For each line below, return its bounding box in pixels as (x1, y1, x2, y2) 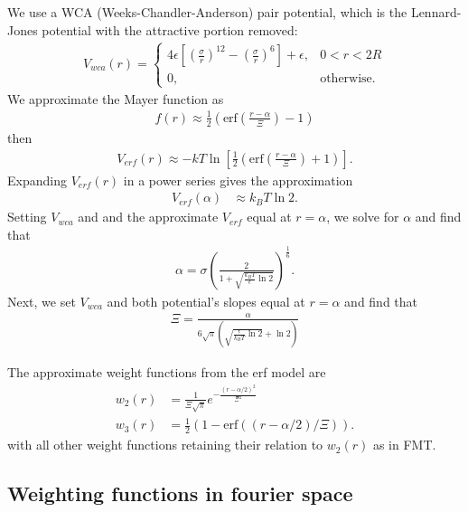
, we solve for (326, 207, 399, 226)
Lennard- (410, 3, 462, 21)
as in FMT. (372, 435, 436, 454)
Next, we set (7, 291, 76, 310)
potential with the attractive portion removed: (42, 20, 298, 39)
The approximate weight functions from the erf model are (7, 363, 326, 382)
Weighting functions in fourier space (7, 479, 353, 507)
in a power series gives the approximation (123, 170, 353, 189)
